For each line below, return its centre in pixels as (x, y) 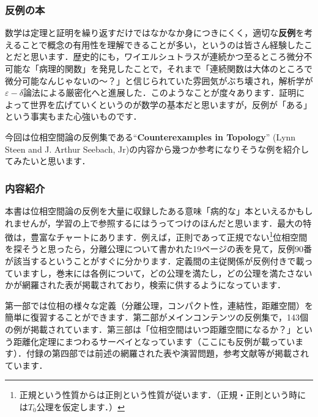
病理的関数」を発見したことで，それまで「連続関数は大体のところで (176, 68)
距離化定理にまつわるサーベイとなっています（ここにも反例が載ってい (154, 341)
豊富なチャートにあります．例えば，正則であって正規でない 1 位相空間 (169, 236)
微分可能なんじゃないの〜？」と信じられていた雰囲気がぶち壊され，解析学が (159, 80)
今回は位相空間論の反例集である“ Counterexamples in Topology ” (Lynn (150, 136)
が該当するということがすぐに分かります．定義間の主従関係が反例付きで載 (155, 261)
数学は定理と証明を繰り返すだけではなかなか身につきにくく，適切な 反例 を (155, 33)
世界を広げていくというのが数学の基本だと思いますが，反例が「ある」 (171, 104)
